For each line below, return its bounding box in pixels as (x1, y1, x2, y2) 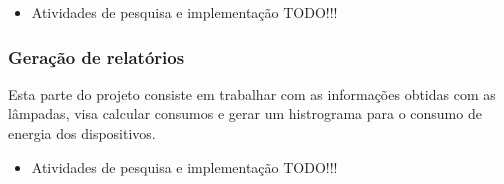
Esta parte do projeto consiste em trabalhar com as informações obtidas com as (8, 83, 496, 104)
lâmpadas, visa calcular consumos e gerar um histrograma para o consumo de (8, 103, 482, 124)
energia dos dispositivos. (8, 123, 156, 143)
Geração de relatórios (8, 44, 185, 69)
